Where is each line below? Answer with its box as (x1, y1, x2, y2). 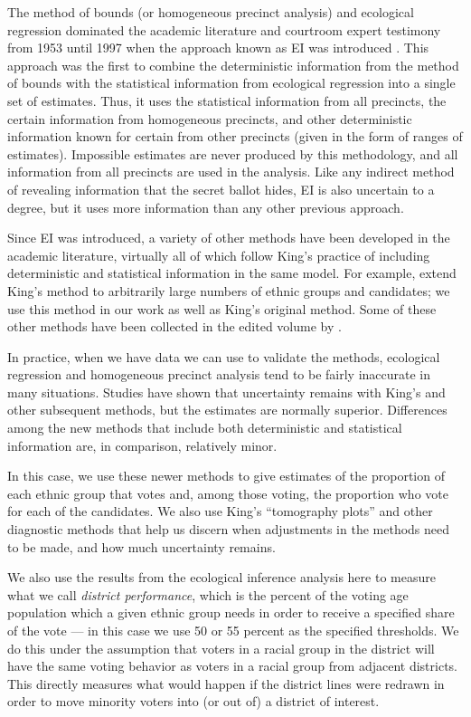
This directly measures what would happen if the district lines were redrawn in (7, 674, 445, 693)
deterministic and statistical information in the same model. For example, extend (7, 263, 457, 282)
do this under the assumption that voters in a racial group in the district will (7, 638, 435, 657)
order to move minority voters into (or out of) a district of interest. (7, 692, 380, 711)
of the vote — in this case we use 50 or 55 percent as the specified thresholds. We (7, 621, 459, 639)
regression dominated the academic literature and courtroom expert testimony (7, 20, 441, 39)
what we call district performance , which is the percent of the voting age (7, 585, 409, 604)
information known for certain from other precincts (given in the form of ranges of (7, 127, 463, 146)
